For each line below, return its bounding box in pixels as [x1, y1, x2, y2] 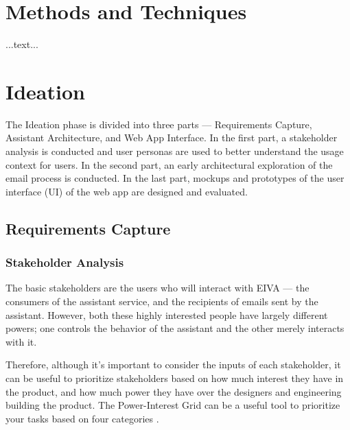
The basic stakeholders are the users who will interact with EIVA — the [5, 280, 310, 295]
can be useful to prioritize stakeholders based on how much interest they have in [5, 370, 344, 385]
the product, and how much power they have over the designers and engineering [5, 384, 342, 398]
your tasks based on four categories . [5, 411, 159, 425]
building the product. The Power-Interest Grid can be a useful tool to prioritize [5, 398, 340, 412]
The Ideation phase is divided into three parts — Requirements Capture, [5, 117, 312, 131]
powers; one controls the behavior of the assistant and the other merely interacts [5, 321, 345, 335]
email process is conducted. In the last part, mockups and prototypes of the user [5, 171, 345, 185]
